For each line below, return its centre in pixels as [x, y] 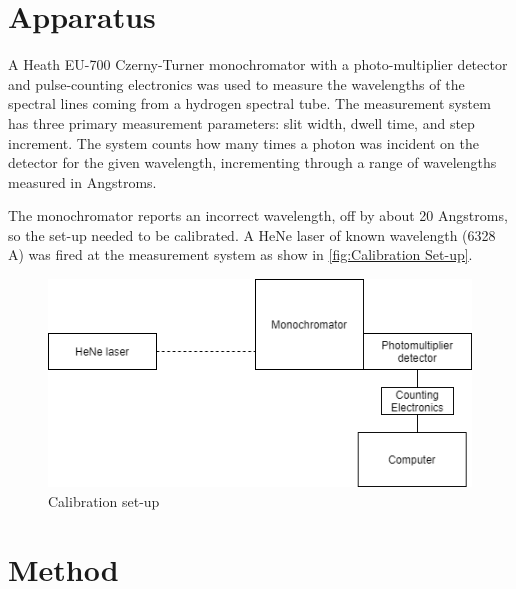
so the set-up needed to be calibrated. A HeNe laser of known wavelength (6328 [252, 234]
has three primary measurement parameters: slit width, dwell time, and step [241, 122]
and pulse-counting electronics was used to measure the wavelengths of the [236, 83]
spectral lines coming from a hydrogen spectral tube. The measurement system [249, 103]
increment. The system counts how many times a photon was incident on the [243, 142]
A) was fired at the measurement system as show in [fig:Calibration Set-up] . [240, 254]
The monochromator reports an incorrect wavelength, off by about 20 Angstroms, [258, 215]
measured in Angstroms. [82, 181]
